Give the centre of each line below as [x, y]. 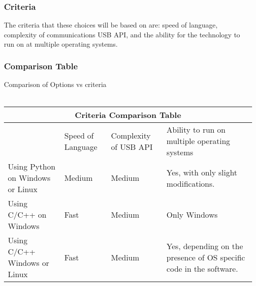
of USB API [132, 146]
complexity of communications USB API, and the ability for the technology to [122, 34]
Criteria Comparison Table [128, 115]
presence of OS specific [206, 257]
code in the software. [202, 268]
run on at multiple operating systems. [61, 44]
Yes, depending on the [205, 246]
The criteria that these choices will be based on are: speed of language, [111, 25]
